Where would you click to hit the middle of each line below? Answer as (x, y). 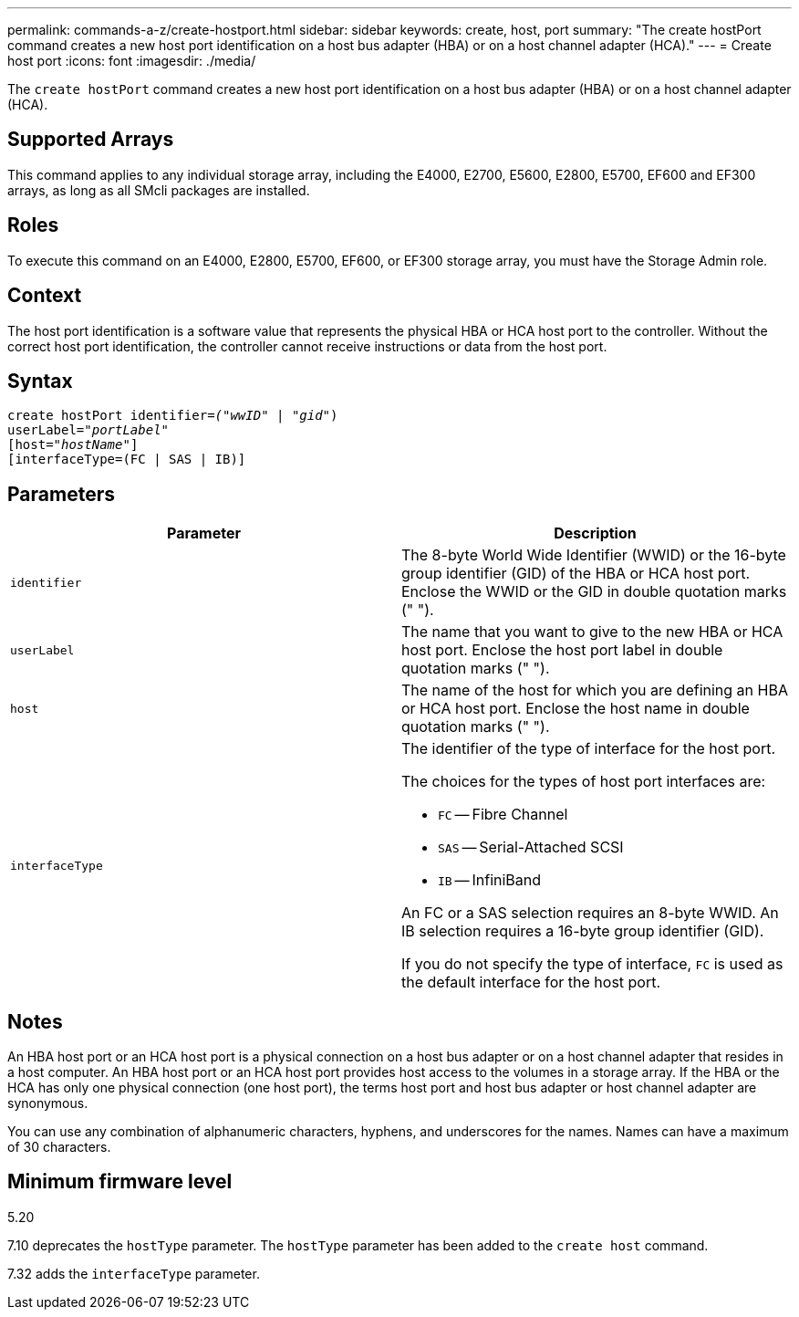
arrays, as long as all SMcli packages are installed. (159, 190)
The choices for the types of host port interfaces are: (584, 782)
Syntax (40, 381)
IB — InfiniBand (490, 880)
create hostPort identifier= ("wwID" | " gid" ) (173, 416)
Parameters (61, 494)
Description (595, 533)
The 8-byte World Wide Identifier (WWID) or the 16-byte (594, 555)
